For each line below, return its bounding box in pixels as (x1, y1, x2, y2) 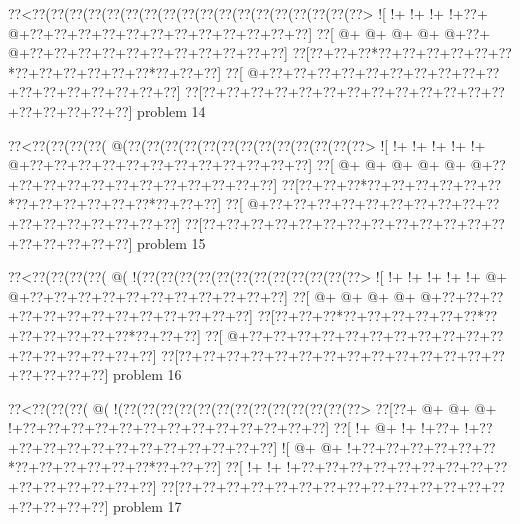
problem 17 (112, 495, 182, 516)
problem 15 (137, 232, 206, 253)
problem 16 (112, 364, 182, 385)
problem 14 (137, 100, 206, 121)
